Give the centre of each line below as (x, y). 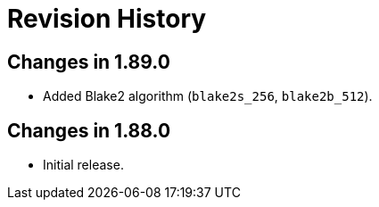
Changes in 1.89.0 (89, 62)
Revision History (107, 19)
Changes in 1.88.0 (89, 130)
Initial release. (83, 165)
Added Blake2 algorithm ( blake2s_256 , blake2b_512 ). (208, 96)
